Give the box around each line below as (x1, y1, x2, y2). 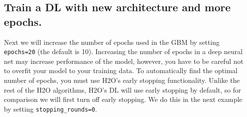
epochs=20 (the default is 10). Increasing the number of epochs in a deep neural (4, 46, 243, 57)
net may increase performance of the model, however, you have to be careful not (4, 56, 244, 66)
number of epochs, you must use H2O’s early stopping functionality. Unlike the (4, 75, 240, 85)
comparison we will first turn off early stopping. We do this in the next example (4, 94, 243, 104)
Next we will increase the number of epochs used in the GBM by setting (4, 37, 220, 47)
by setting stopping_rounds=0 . (4, 103, 97, 114)
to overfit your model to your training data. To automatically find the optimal (4, 65, 238, 76)
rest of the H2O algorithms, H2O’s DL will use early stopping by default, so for (4, 84, 241, 95)
